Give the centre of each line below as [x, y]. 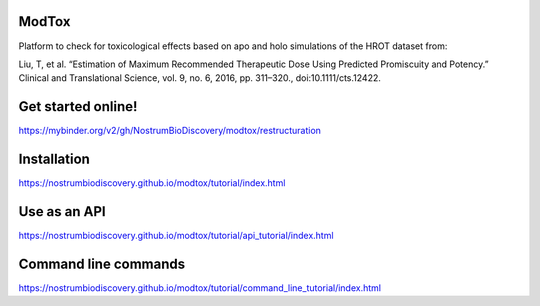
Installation [54, 159]
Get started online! [78, 106]
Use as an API [62, 211]
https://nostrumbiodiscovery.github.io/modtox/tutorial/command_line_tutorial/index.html [200, 287]
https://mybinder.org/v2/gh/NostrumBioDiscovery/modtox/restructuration [170, 131]
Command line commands [101, 263]
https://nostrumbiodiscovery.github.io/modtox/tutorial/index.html [152, 183]
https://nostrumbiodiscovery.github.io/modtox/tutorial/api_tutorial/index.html [176, 236]
